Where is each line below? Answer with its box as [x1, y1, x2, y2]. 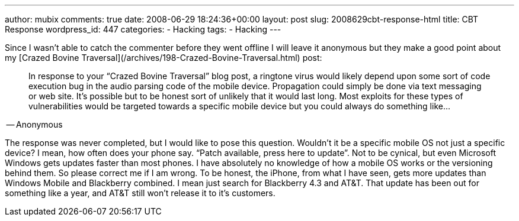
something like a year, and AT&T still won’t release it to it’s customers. [5, 188, 275, 198]
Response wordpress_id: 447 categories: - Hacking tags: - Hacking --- [5, 24, 281, 34]
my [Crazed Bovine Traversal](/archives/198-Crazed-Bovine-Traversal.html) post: [5, 53, 322, 63]
